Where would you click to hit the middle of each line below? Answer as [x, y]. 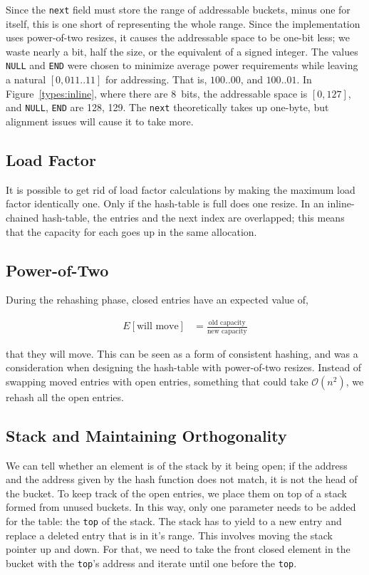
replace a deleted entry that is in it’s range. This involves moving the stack [169, 535]
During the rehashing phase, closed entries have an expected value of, [157, 300]
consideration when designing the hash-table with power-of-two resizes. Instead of [184, 367]
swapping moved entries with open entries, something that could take [157, 381]
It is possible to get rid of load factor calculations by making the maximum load [181, 189]
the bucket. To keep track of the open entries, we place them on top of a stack [176, 493]
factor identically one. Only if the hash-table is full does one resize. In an [165, 203]
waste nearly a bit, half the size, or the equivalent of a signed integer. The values [182, 51]
